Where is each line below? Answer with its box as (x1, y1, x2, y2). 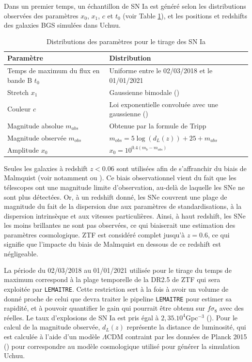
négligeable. (4, 249, 38, 259)
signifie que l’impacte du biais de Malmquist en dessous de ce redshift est (4, 239, 221, 249)
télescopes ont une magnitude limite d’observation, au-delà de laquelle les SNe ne (4, 182, 245, 192)
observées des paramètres (4, 10, 79, 20)
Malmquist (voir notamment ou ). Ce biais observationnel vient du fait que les (4, 173, 236, 183)
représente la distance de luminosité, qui (126, 322, 246, 332)
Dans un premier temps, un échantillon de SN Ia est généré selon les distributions (4, 1, 246, 11)
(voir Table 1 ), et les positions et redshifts (123, 10, 248, 20)
